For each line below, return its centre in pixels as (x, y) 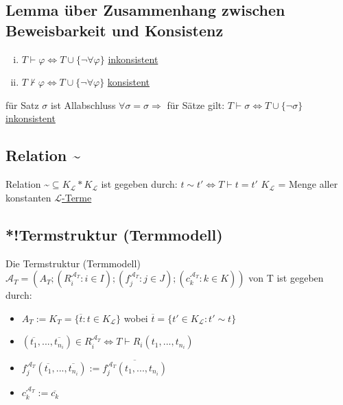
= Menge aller (308, 184)
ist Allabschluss (83, 105)
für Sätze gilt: (196, 105)
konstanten (28, 197)
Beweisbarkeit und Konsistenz (115, 30)
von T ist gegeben (286, 278)
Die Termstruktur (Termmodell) (73, 263)
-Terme (77, 197)
